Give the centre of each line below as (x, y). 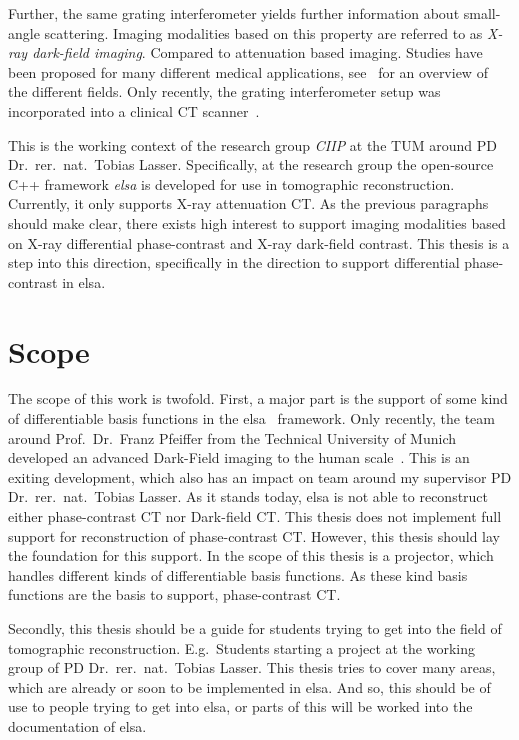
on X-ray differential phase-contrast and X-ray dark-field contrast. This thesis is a (259, 242)
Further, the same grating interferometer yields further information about (234, 13)
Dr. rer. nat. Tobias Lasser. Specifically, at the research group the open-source (251, 164)
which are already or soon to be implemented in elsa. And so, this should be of (249, 686)
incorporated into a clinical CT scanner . (134, 110)
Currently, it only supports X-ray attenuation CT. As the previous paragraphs (248, 203)
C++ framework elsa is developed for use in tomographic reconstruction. (231, 183)
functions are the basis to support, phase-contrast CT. (174, 594)
